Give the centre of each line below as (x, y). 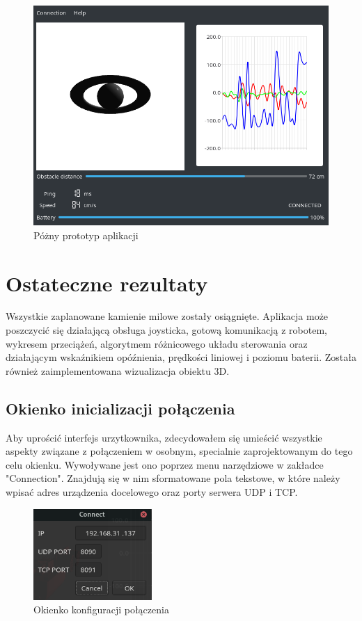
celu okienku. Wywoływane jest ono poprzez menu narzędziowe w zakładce (165, 464)
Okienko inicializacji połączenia (120, 408)
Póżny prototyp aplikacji (86, 235)
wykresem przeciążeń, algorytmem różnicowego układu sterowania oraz (157, 343)
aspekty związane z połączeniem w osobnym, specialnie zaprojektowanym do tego (179, 451)
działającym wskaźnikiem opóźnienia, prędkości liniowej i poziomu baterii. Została (181, 357)
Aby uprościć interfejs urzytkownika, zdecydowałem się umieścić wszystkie (164, 437)
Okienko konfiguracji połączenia (101, 610)
